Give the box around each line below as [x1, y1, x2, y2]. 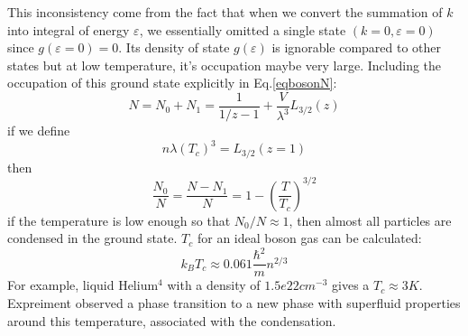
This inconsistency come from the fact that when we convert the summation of [7, 3, 443, 21]
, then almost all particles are [289, 210, 452, 229]
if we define [7, 121, 70, 140]
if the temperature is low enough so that [7, 210, 231, 229]
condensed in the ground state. [7, 229, 178, 247]
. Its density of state [118, 38, 230, 57]
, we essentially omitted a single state [139, 20, 346, 39]
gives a [332, 275, 370, 294]
